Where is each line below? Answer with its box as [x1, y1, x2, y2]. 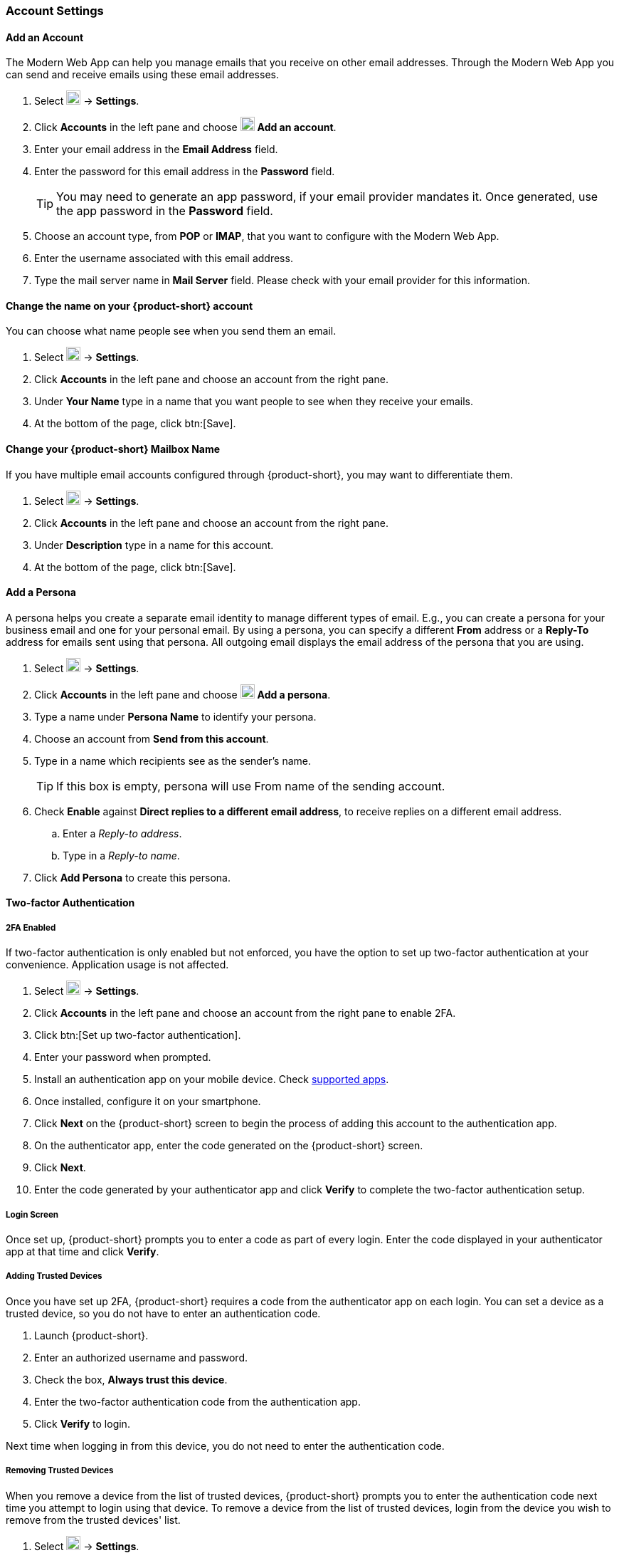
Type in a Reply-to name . [63, 849, 180, 862]
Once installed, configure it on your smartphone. [34, 1095, 261, 1108]
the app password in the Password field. [56, 204, 273, 219]
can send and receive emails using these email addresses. [6, 68, 279, 81]
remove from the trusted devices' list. [6, 1513, 181, 1526]
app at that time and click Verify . [6, 1245, 159, 1258]
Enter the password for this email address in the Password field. [34, 165, 335, 178]
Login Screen [6, 1209, 59, 1220]
